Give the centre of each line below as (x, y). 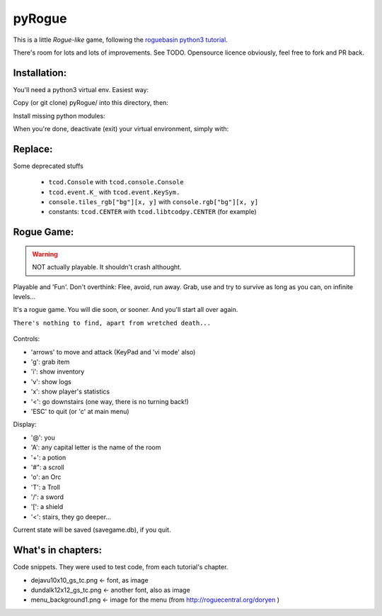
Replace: (33, 149)
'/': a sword (47, 497)
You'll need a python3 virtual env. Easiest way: (81, 89)
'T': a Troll (45, 487)
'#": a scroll (47, 467)
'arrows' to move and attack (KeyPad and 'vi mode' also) (113, 352)
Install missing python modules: (59, 116)
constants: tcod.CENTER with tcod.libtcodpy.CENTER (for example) (153, 212)
